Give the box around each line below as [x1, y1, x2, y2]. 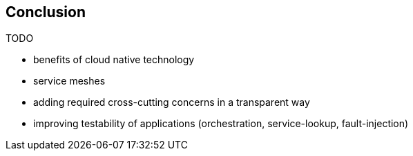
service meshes [33, 75, 106, 87]
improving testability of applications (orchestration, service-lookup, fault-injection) [33, 118, 409, 130]
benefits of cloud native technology [33, 54, 195, 66]
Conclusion [6, 3, 86, 21]
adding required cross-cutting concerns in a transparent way [33, 96, 310, 109]
